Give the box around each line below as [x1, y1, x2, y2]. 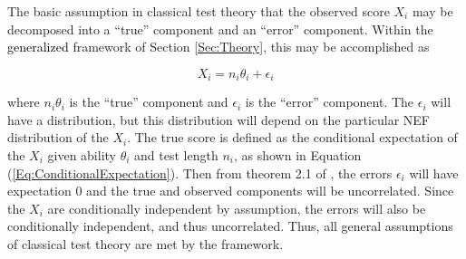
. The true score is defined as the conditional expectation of [127, 128, 458, 147]
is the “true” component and [69, 92, 228, 111]
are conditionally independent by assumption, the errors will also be [47, 198, 426, 217]
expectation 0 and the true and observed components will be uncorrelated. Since [7, 181, 454, 200]
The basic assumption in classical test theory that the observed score [7, 2, 390, 20]
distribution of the [7, 128, 109, 147]
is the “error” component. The [245, 92, 414, 111]
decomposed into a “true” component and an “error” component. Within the [7, 19, 433, 38]
